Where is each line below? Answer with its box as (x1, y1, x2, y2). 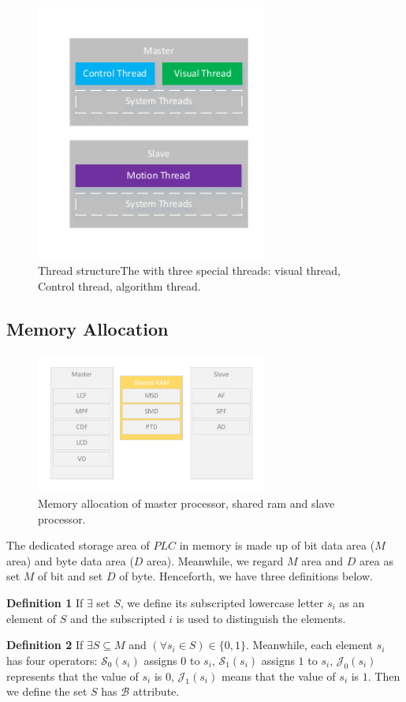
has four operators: (6, 651, 98, 668)
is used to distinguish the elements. (176, 610, 346, 626)
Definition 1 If (6, 594, 84, 610)
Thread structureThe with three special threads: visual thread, (38, 262, 341, 279)
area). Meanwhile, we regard (147, 552, 284, 569)
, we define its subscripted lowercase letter (120, 594, 324, 610)
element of (6, 610, 56, 626)
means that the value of (221, 667, 336, 684)
